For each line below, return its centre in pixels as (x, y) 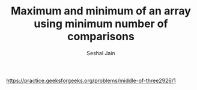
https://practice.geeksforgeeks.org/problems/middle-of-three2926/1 (91, 80)
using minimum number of (101, 24)
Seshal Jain (101, 53)
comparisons (101, 37)
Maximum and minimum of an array (101, 11)
